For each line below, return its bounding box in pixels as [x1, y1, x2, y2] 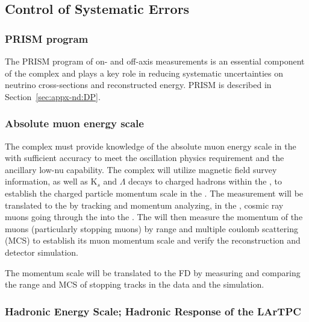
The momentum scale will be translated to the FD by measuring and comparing [5, 266, 301, 279]
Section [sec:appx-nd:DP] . [5, 90, 101, 103]
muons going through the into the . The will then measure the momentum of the [5, 210, 303, 223]
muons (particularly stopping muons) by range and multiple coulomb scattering [5, 222, 299, 235]
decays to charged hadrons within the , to [128, 175, 282, 188]
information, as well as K [5, 175, 98, 188]
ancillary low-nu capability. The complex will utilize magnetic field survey [5, 163, 277, 175]
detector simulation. [5, 245, 78, 258]
